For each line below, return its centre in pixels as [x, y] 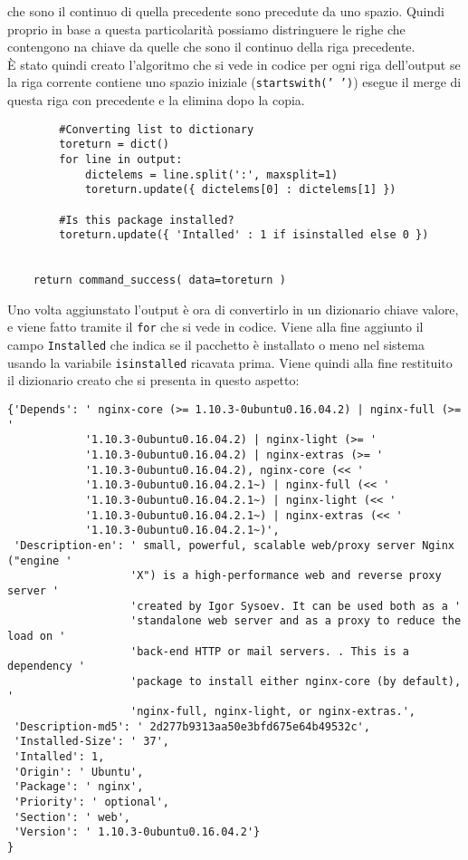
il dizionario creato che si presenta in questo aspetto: [153, 380]
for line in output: [121, 159]
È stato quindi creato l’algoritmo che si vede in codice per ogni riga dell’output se [234, 64]
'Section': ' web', [72, 817]
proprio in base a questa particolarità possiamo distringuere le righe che [206, 29]
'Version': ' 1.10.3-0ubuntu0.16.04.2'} [137, 832]
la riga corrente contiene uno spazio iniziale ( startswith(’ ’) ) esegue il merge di [234, 82]
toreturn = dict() [114, 145]
